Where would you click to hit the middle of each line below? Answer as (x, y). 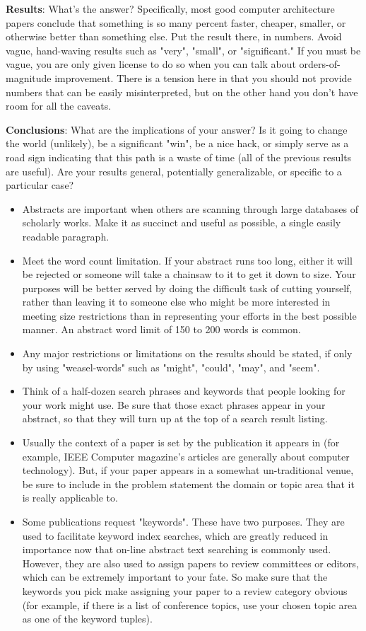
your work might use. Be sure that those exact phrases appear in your (174, 404)
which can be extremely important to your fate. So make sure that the (175, 577)
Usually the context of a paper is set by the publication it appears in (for (181, 442)
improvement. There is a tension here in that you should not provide (203, 77)
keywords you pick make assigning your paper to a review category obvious (185, 590)
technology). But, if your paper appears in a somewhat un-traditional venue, (188, 470)
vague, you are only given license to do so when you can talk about (151, 64)
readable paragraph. (66, 236)
